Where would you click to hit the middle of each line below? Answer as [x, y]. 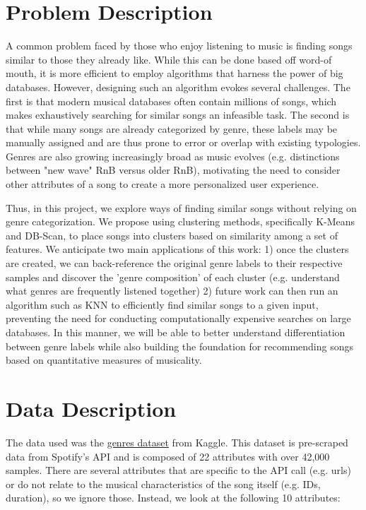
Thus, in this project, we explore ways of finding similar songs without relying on [181, 207]
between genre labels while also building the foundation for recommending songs [179, 346]
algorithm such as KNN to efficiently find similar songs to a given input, [162, 304]
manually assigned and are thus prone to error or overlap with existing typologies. [183, 142]
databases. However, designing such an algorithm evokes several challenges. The [178, 87]
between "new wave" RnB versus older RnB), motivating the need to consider [173, 170]
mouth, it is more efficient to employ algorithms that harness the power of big [175, 73]
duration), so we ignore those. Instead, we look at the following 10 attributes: [173, 498]
